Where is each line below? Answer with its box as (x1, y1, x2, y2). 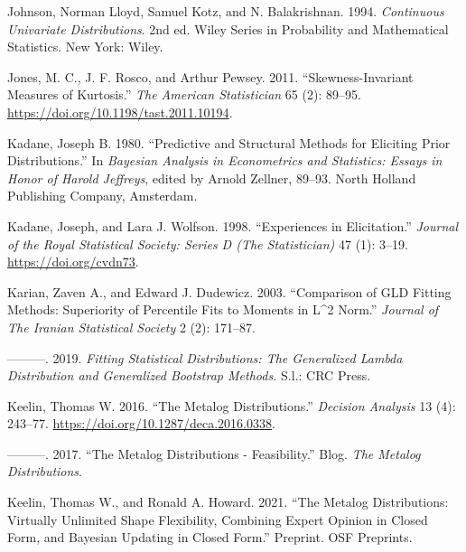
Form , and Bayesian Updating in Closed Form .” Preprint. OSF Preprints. (7, 528, 413, 547)
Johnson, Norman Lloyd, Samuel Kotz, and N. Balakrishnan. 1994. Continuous (7, 2, 444, 20)
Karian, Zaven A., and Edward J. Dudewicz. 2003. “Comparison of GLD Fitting (7, 282, 452, 301)
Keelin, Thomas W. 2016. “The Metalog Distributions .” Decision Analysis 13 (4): (7, 396, 456, 415)
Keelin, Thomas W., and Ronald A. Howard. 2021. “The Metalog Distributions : (7, 492, 449, 511)
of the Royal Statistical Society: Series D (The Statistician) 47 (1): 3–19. (7, 234, 409, 253)
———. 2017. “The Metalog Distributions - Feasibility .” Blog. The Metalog (7, 444, 421, 463)
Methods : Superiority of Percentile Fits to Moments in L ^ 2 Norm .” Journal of (7, 300, 439, 319)
